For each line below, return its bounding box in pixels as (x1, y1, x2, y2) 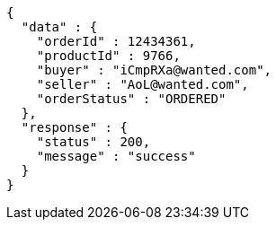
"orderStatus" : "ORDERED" (36, 92, 227, 106)
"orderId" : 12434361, (36, 34, 196, 48)
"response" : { (21, 120, 128, 135)
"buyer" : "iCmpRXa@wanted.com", (36, 63, 272, 77)
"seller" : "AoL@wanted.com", (36, 77, 249, 92)
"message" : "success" (36, 149, 196, 163)
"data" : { (21, 20, 98, 34)
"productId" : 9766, (36, 48, 181, 63)
